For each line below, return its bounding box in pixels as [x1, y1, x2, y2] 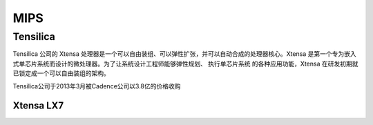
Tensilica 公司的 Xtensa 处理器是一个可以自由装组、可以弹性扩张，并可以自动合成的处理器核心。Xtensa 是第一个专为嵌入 [12, 50, 357, 58]
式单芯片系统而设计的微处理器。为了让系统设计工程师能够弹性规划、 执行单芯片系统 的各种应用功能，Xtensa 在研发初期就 [12, 59, 358, 68]
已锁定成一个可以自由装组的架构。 [12, 69, 110, 77]
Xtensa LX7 [12, 100, 64, 112]
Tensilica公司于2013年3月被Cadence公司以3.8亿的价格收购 [12, 81, 181, 90]
